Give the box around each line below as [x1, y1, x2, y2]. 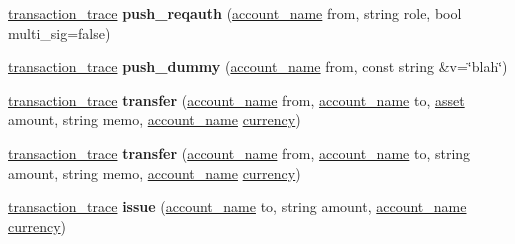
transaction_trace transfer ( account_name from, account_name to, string [8, 142, 471, 163]
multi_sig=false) [8, 22, 111, 43]
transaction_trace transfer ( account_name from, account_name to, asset [8, 89, 465, 110]
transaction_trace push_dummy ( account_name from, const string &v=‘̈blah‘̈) [8, 56, 508, 77]
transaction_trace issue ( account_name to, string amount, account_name [8, 196, 467, 217]
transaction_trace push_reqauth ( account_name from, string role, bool [8, 3, 462, 23]
